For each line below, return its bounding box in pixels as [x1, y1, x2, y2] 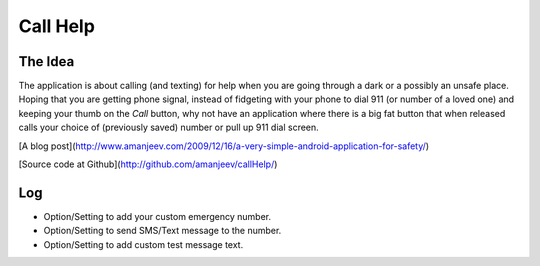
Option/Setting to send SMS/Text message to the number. [43, 225, 282, 237]
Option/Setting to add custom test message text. [43, 238, 244, 250]
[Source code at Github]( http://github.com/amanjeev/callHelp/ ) [18, 158, 278, 170]
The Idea [18, 53, 75, 70]
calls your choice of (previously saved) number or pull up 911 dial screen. [18, 121, 319, 134]
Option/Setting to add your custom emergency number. [43, 210, 272, 222]
